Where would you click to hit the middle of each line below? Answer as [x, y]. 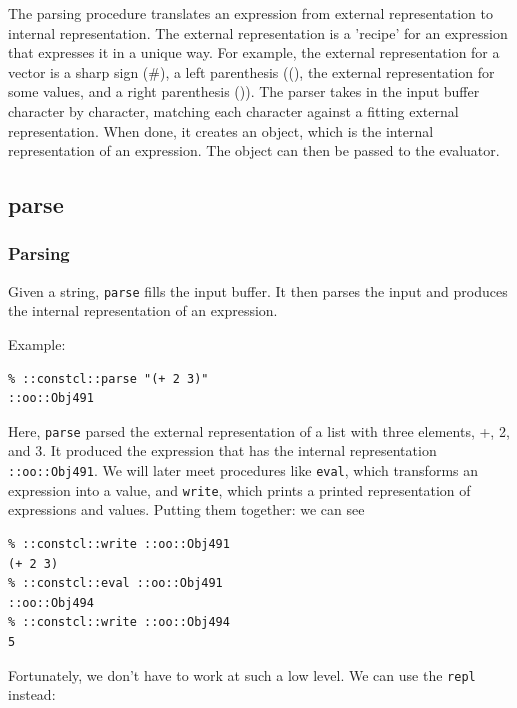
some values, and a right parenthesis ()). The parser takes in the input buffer [244, 91]
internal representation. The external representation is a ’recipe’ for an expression [258, 32]
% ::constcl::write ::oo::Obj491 [119, 543]
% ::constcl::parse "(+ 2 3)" [108, 378]
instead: [32, 694]
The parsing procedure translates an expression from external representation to [250, 13]
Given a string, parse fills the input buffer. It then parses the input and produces [258, 290]
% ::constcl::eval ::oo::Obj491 [115, 583]
